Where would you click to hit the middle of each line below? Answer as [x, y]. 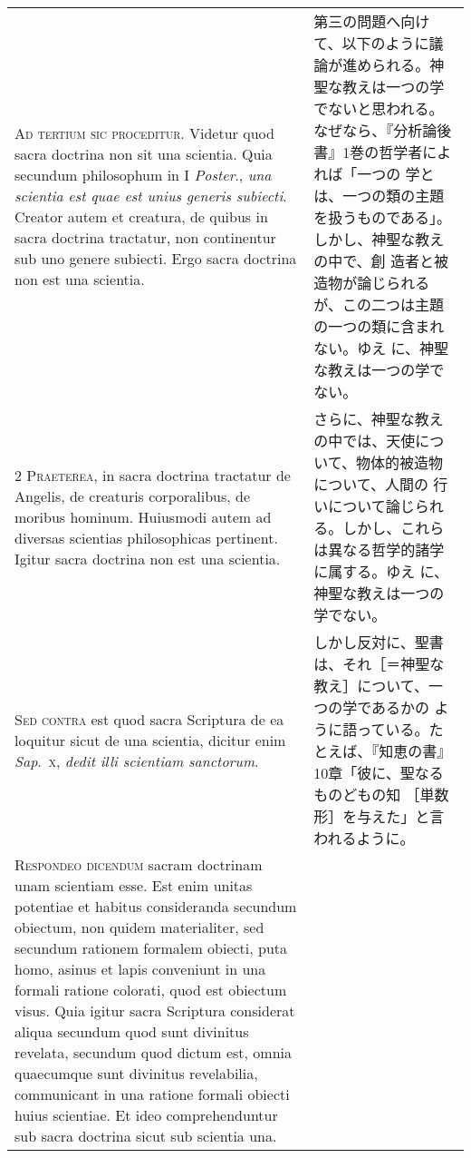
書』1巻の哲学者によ [383, 152]
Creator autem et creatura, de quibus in [141, 216]
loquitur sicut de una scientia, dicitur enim [150, 740]
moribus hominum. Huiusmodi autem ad [143, 516]
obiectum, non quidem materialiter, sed [139, 927]
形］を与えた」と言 [379, 816]
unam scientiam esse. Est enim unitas [134, 885]
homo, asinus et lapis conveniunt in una [140, 969]
